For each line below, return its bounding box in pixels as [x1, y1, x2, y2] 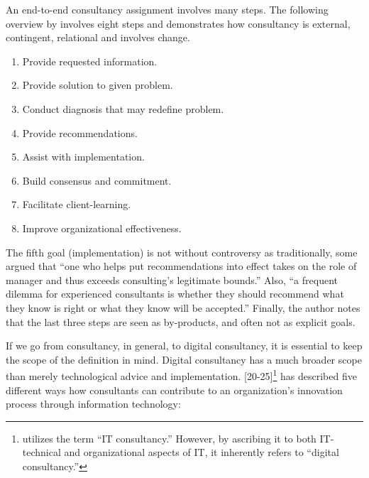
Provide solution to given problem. [22, 77, 173, 92]
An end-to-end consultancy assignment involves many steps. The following [6, 2, 329, 16]
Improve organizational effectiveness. [22, 220, 182, 235]
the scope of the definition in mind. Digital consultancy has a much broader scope [6, 352, 362, 366]
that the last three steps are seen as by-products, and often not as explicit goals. [6, 314, 356, 329]
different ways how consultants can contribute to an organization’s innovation [6, 382, 343, 397]
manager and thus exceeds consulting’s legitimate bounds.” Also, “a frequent [6, 272, 338, 287]
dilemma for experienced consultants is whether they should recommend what [6, 286, 344, 301]
